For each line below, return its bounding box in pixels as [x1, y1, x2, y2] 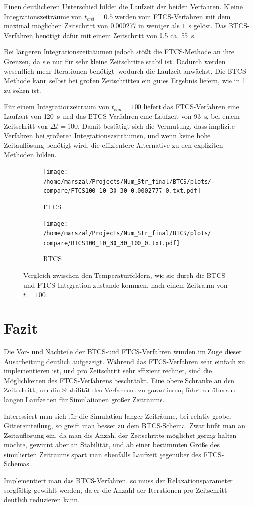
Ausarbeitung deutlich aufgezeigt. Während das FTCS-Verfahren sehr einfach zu [4, 356, 245, 366]
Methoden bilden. [4, 149, 57, 160]
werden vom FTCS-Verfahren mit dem [115, 11, 230, 21]
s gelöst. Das [188, 21, 227, 31]
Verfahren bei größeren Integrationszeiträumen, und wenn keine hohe [4, 130, 211, 140]
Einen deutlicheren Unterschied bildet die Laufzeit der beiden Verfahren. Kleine [4, 1, 243, 11]
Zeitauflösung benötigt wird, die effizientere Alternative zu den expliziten [4, 139, 223, 150]
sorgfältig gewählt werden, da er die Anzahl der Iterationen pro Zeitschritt [4, 484, 227, 495]
